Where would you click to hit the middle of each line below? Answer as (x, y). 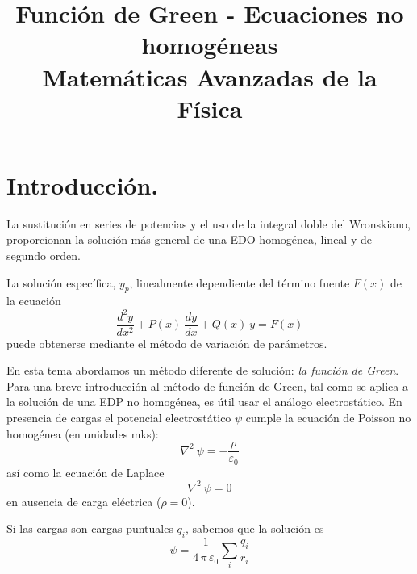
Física (210, 108)
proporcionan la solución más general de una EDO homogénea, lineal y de (189, 239)
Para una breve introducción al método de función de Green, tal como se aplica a (207, 385)
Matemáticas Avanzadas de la (210, 76)
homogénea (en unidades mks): (83, 433)
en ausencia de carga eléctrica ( (84, 501)
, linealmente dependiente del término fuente (240, 282)
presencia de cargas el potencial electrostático (119, 417)
